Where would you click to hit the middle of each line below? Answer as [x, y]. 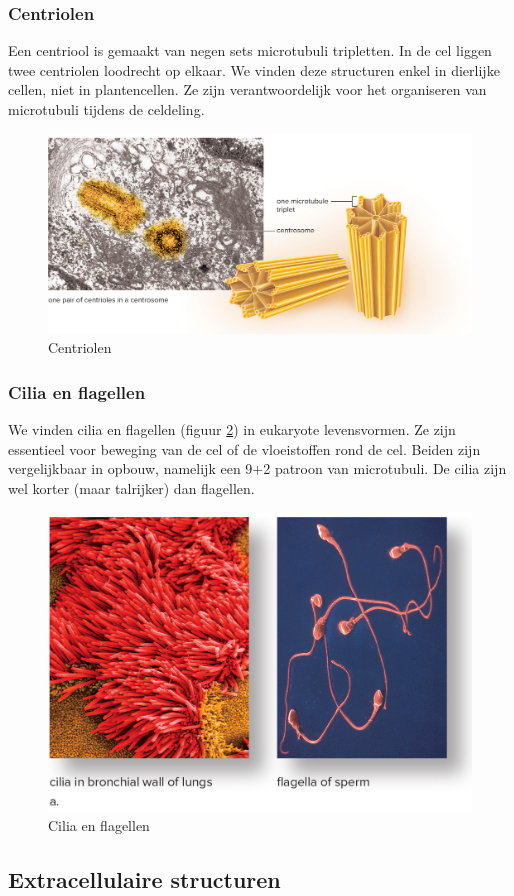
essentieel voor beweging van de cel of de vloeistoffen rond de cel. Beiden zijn [244, 448]
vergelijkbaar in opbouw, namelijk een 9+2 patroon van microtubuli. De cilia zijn [257, 468]
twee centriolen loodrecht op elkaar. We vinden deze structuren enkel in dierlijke [254, 69]
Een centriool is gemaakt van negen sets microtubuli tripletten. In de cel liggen [250, 50]
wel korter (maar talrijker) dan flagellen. [131, 487]
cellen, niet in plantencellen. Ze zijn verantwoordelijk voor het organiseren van [247, 89]
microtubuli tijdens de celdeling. [106, 109]
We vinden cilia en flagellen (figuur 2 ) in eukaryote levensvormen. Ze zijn [232, 428]
